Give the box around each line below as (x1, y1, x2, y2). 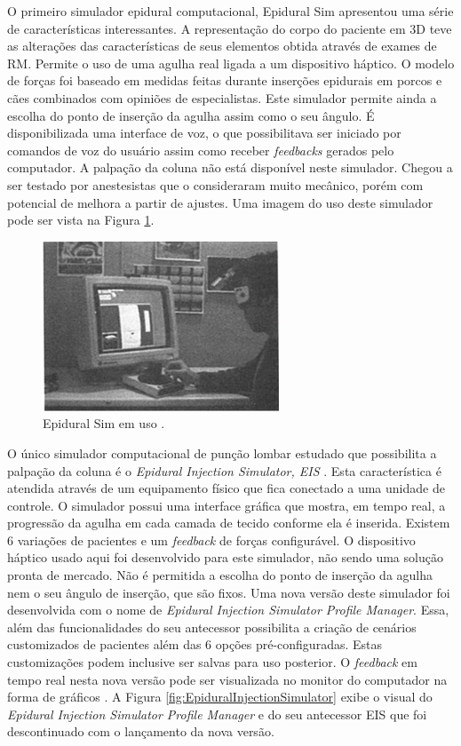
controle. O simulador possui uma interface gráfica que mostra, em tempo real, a (7, 496, 446, 514)
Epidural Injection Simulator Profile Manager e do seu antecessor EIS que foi (7, 704, 427, 723)
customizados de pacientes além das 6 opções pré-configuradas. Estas (7, 635, 383, 654)
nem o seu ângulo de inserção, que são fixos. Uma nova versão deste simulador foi (7, 583, 450, 601)
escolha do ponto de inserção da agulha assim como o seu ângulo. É (7, 106, 375, 124)
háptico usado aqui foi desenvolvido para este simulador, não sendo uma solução (7, 548, 443, 567)
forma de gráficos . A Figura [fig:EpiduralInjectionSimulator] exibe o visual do (7, 687, 433, 706)
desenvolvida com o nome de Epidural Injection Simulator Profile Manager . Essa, (7, 600, 449, 619)
